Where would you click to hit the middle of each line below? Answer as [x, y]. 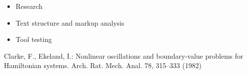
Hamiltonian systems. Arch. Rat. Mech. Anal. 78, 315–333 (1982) [103, 65]
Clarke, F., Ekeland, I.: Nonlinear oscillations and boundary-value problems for [124, 55]
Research [29, 6]
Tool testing [34, 39]
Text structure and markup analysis [70, 22]
